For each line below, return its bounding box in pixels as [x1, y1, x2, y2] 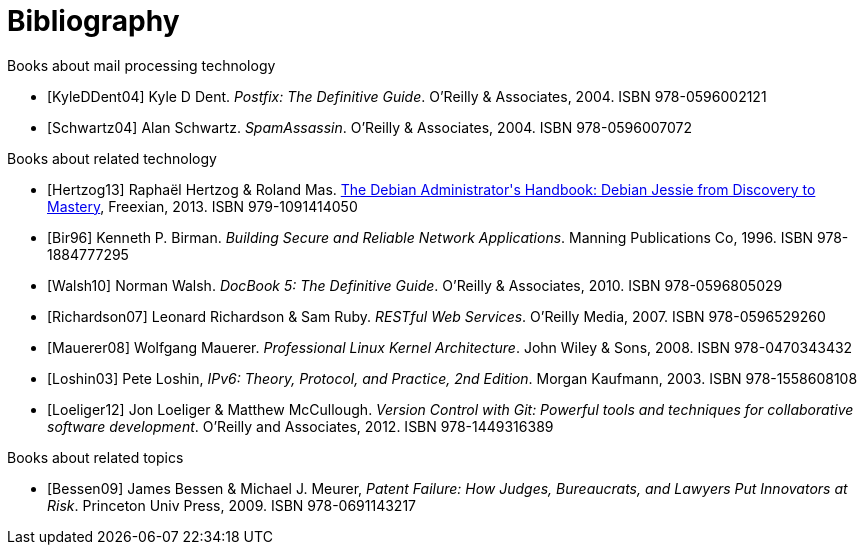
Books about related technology [7, 149, 217, 167]
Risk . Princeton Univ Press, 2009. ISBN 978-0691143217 [47, 496, 417, 514]
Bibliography [7, 4, 180, 38]
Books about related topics [7, 448, 184, 466]
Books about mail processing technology [7, 56, 276, 74]
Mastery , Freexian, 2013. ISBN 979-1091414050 [47, 197, 358, 215]
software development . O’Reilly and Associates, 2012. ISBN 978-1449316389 [47, 417, 554, 435]
